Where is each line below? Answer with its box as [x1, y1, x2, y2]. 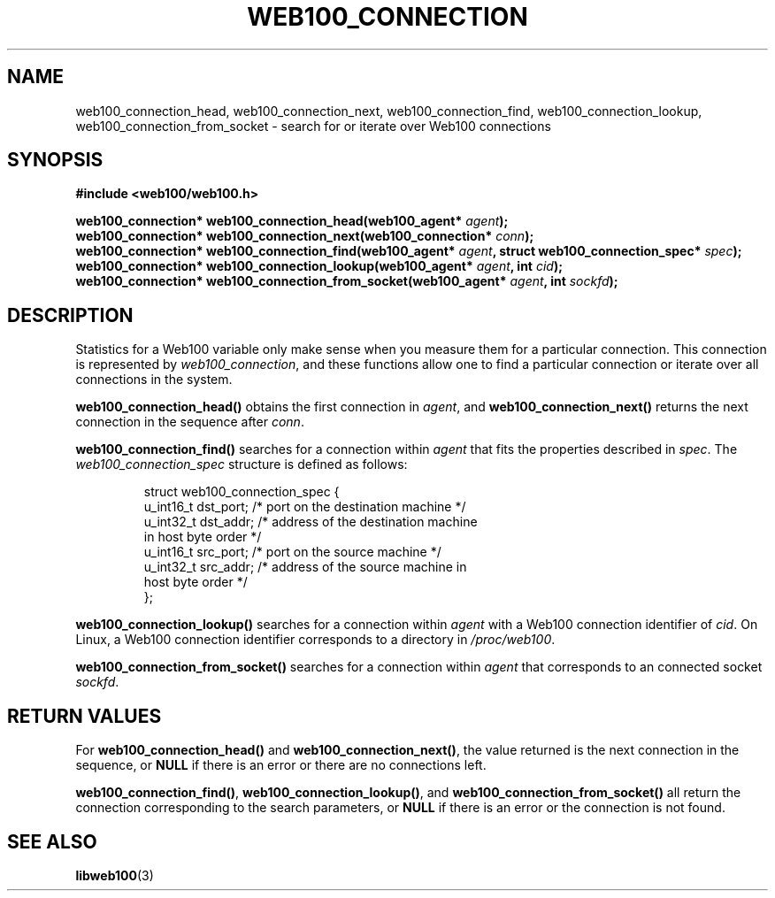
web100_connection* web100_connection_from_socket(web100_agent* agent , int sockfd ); [75, 273, 618, 289]
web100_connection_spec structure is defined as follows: [75, 457, 408, 472]
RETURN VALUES [7, 704, 162, 727]
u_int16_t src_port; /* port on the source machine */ [143, 544, 441, 560]
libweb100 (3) [75, 867, 154, 883]
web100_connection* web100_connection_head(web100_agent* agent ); [75, 213, 509, 229]
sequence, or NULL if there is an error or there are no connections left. [75, 757, 487, 773]
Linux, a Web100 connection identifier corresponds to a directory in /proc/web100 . [75, 632, 556, 648]
